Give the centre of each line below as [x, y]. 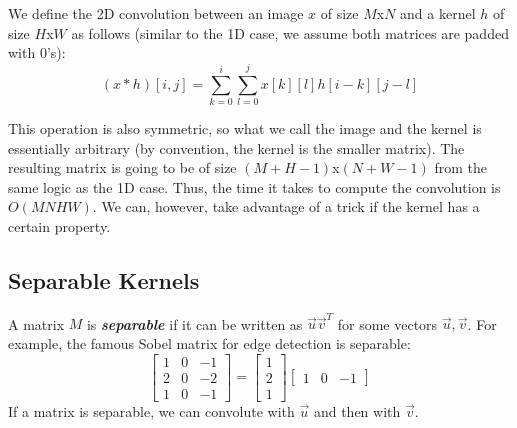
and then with [357, 410]
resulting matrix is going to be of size [122, 167]
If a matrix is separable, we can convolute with [151, 410]
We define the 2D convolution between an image [156, 13]
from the [461, 167]
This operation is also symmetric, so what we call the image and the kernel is [245, 127]
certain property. [59, 225]
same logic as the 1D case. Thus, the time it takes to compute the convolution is [254, 186]
